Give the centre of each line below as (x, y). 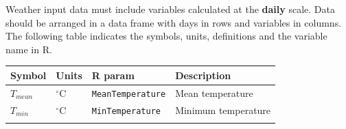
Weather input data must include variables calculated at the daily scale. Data (170, 9)
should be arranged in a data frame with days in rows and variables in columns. (174, 22)
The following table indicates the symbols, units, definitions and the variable (166, 36)
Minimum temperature (223, 110)
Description (203, 75)
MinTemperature (126, 111)
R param (113, 75)
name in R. (29, 49)
